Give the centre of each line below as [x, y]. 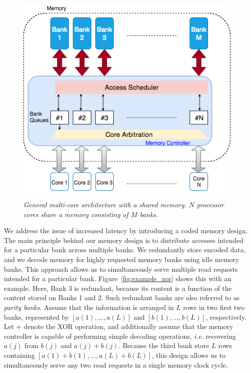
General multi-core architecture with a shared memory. [105, 204]
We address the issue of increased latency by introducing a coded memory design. [126, 230]
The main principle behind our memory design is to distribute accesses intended [124, 240]
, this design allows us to [188, 355]
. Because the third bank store [164, 345]
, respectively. [226, 317]
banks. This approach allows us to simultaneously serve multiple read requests [121, 269]
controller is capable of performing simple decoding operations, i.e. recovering [120, 336]
